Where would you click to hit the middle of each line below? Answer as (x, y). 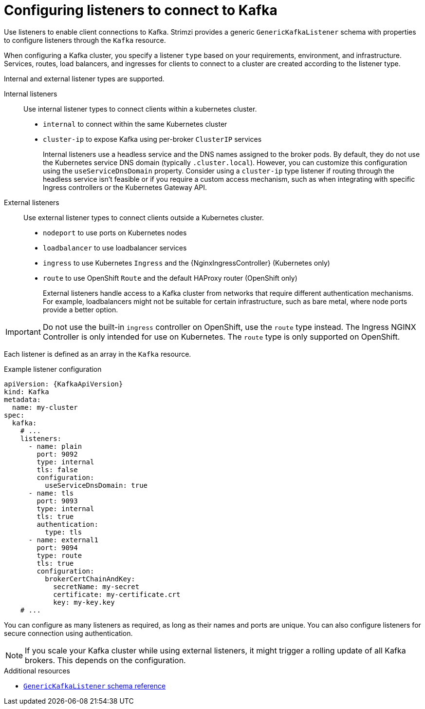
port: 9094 (57, 547)
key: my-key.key (84, 602)
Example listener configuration (53, 369)
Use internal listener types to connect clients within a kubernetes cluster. (140, 109)
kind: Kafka (27, 392)
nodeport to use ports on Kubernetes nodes (115, 232)
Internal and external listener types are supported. (84, 78)
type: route (59, 555)
